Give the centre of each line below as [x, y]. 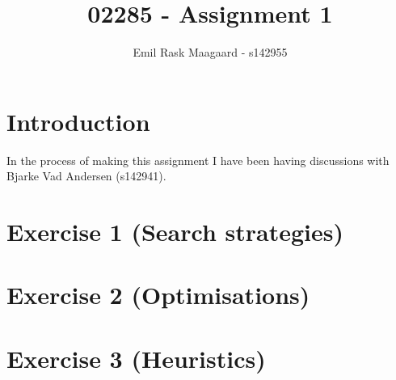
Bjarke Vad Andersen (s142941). [86, 176]
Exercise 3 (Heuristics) [136, 358]
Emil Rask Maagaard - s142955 [210, 52]
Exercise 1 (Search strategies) [175, 232]
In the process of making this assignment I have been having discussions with [198, 160]
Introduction [78, 121]
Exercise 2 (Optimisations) [158, 295]
